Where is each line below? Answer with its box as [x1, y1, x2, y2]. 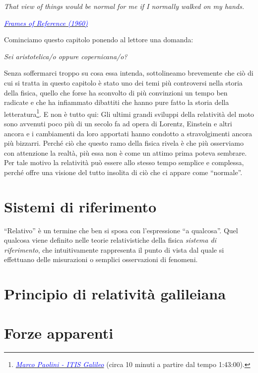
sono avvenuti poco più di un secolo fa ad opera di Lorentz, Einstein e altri [4, 118, 232, 128]
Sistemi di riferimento [4, 196, 157, 216]
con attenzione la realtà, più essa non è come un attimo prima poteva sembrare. [4, 147, 247, 158]
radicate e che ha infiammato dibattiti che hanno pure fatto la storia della [4, 97, 229, 107]
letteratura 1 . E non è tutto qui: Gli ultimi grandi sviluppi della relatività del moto [4, 107, 254, 119]
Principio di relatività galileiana [4, 283, 226, 304]
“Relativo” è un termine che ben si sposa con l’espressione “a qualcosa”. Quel [4, 225, 238, 235]
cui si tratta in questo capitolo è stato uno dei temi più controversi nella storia [4, 77, 243, 88]
